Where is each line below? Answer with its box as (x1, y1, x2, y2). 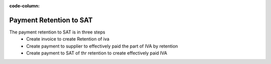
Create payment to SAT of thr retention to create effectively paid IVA (26, 50, 168, 56)
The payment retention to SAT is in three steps (9, 29, 105, 35)
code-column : (9, 3, 40, 8)
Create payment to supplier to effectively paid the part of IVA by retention (26, 43, 178, 49)
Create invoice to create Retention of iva (26, 36, 110, 42)
